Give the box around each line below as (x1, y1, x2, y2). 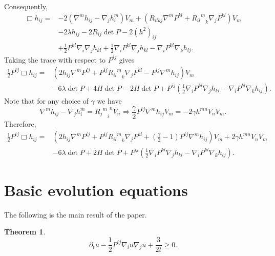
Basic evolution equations (4, 179, 188, 200)
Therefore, (4, 118, 36, 129)
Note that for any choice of (4, 95, 89, 106)
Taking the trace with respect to (4, 54, 106, 65)
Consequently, (4, 1, 48, 11)
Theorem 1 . (4, 226, 46, 237)
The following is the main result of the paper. (4, 209, 147, 220)
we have (97, 95, 122, 106)
